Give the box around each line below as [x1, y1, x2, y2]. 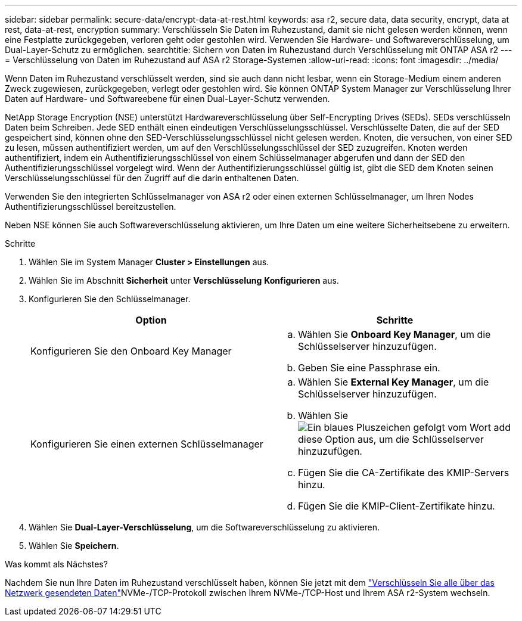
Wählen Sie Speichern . [29, 541, 119, 551]
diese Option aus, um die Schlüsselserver [298, 433, 484, 445]
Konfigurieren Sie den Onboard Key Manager [30, 345, 232, 357]
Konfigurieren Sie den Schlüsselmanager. [29, 294, 191, 304]
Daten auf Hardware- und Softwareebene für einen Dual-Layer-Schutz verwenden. [5, 94, 330, 104]
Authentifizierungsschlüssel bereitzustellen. [5, 201, 176, 212]
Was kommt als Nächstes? [5, 559, 108, 569]
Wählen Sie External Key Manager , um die [298, 376, 489, 388]
